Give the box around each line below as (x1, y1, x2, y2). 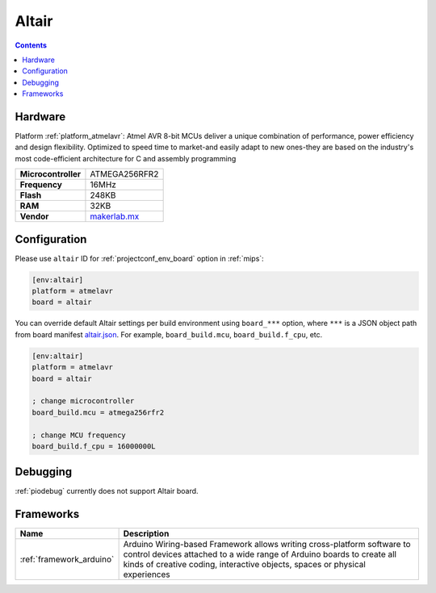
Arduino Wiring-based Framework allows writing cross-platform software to (123, 539, 411, 550)
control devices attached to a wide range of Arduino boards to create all (123, 549, 397, 560)
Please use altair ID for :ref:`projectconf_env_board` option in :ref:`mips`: (15, 253, 264, 263)
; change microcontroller (31, 396, 135, 406)
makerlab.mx (90, 211, 140, 222)
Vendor (19, 211, 49, 222)
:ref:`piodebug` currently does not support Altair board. (15, 487, 199, 496)
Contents (15, 40, 48, 50)
